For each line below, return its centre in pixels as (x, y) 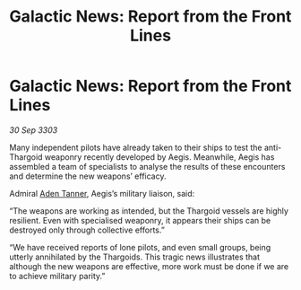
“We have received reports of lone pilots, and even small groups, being (140, 247)
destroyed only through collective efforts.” (87, 230)
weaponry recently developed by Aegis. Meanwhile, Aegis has (159, 157)
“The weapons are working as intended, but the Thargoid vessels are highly (149, 211)
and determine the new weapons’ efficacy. (88, 176)
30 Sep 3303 (34, 130)
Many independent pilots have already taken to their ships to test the (136, 147)
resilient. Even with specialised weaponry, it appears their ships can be (140, 220)
